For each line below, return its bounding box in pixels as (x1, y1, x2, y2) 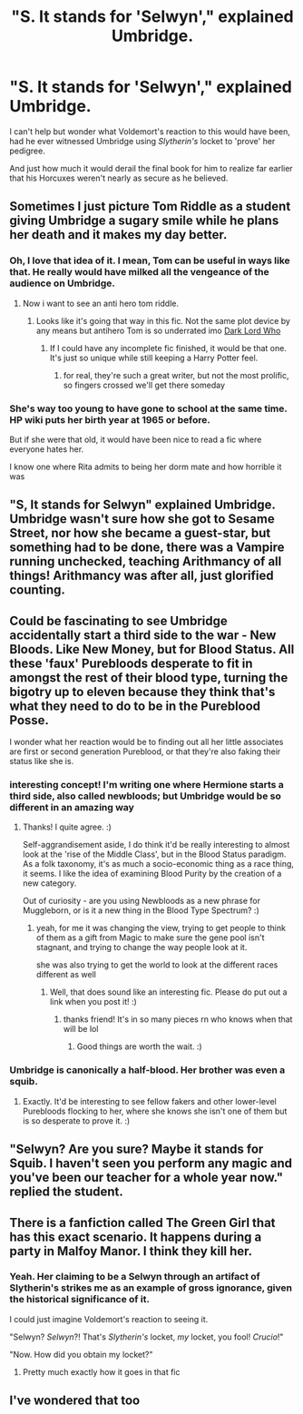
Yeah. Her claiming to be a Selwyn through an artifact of (9, 1271, 260, 1283)
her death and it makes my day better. (9, 227, 228, 242)
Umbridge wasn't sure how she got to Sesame (9, 511, 275, 527)
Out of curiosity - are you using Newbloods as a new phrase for (22, 896, 261, 907)
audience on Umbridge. (9, 277, 115, 290)
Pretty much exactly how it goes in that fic (22, 1366, 181, 1377)
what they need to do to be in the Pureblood (9, 698, 261, 713)
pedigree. (9, 145, 45, 156)
